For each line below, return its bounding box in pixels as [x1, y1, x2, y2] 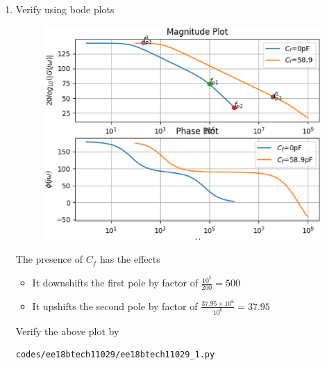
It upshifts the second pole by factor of [32, 298, 198, 313]
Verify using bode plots [15, 2, 115, 16]
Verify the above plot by [15, 323, 119, 338]
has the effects [99, 252, 160, 266]
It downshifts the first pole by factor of [32, 275, 198, 290]
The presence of [15, 252, 83, 266]
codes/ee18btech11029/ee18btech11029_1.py [15, 350, 215, 360]
